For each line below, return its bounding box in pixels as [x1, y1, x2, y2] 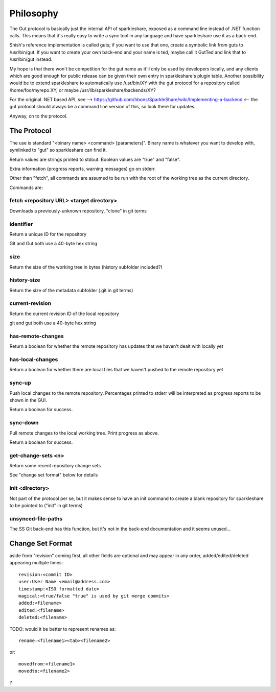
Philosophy [9, 8, 59, 19]
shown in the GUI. [9, 397, 47, 403]
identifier [9, 220, 33, 227]
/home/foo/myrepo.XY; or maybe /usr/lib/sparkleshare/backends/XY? [9, 87, 156, 93]
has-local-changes [9, 356, 58, 363]
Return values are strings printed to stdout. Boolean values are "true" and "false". [9, 156, 181, 162]
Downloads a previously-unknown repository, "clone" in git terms [9, 207, 147, 214]
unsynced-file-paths [9, 515, 63, 522]
